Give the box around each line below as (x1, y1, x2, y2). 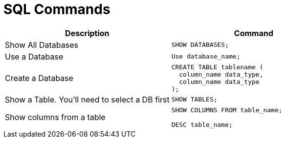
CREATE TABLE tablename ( (171, 63, 263, 71)
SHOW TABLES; (171, 96, 218, 103)
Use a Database (5, 51, 64, 61)
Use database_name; (171, 53, 241, 61)
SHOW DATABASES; (171, 41, 229, 49)
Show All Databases (5, 40, 78, 50)
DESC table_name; (171, 121, 233, 128)
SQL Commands (3, 1, 110, 18)
